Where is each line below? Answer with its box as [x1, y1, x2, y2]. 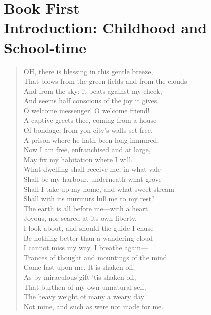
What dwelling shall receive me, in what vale [23, 164, 161, 174]
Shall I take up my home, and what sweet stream [23, 183, 174, 194]
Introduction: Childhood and [4, 17, 207, 38]
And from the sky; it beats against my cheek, [23, 85, 162, 96]
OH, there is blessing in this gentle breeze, [23, 66, 153, 76]
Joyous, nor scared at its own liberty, [23, 213, 137, 223]
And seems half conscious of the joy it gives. [23, 95, 159, 106]
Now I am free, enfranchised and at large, [23, 144, 151, 155]
